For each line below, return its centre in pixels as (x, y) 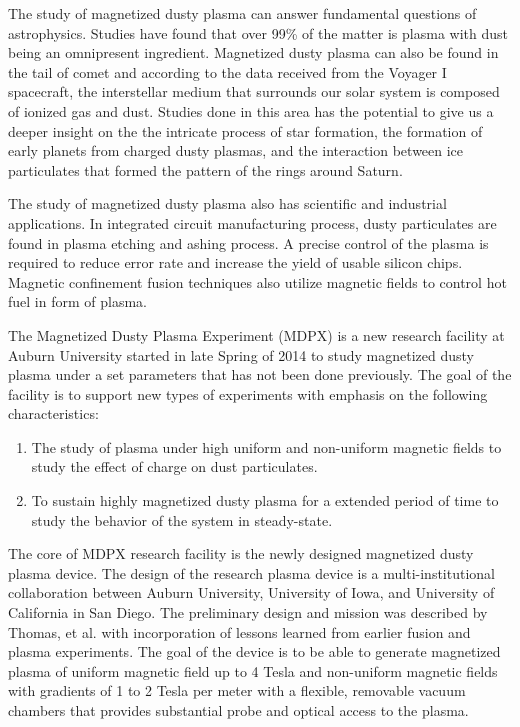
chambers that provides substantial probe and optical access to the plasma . (238, 710)
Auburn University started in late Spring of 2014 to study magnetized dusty (241, 354)
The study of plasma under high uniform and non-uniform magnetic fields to (266, 446)
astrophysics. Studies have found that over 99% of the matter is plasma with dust (258, 32)
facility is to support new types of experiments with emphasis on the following (248, 393)
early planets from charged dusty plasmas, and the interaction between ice (236, 150)
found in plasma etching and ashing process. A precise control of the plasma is (248, 242)
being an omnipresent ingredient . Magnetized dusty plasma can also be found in (253, 52)
